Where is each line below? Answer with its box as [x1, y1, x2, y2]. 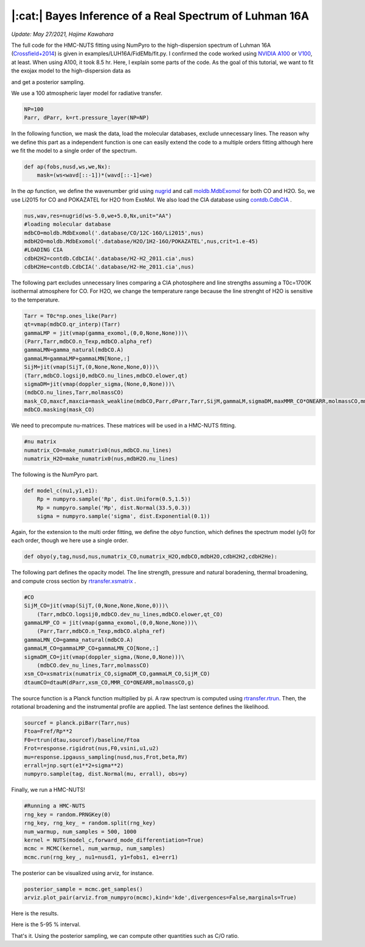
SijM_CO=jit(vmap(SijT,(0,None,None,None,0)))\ [24, 602, 169, 609]
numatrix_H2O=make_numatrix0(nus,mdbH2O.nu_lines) [24, 455, 179, 462]
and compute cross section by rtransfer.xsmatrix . [11, 577, 136, 585]
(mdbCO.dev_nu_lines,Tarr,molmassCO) [36, 661, 150, 669]
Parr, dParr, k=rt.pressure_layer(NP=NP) [24, 114, 150, 121]
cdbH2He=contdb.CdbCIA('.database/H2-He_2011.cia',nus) [24, 264, 195, 270]
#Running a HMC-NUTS [24, 803, 85, 809]
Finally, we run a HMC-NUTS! [11, 786, 85, 794]
